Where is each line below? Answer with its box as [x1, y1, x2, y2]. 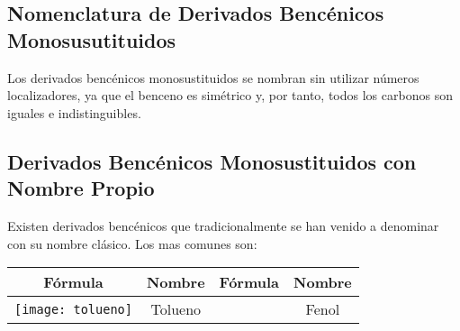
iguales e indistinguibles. [7, 103, 141, 122]
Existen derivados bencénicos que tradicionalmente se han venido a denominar [7, 216, 439, 234]
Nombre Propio [7, 174, 155, 202]
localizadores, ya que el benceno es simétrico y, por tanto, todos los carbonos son [7, 86, 453, 105]
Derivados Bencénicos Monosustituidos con [7, 147, 417, 175]
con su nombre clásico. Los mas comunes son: [7, 234, 257, 253]
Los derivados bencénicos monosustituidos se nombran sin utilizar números [7, 68, 419, 87]
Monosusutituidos [7, 25, 176, 53]
